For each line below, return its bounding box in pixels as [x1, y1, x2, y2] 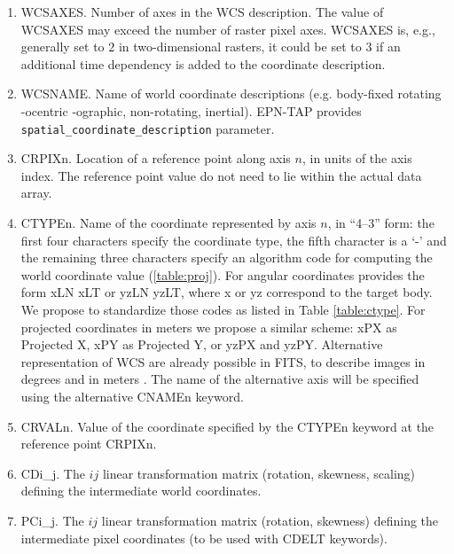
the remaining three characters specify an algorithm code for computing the [20, 248, 433, 267]
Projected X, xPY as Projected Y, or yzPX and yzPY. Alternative [20, 335, 383, 354]
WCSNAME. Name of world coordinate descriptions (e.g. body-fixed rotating [20, 84, 442, 103]
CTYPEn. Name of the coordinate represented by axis [20, 214, 317, 231]
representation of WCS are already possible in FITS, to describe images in [20, 352, 426, 371]
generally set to [20, 37, 105, 56]
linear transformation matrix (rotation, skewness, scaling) [102, 464, 416, 482]
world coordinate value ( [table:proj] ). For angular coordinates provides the [20, 265, 425, 284]
